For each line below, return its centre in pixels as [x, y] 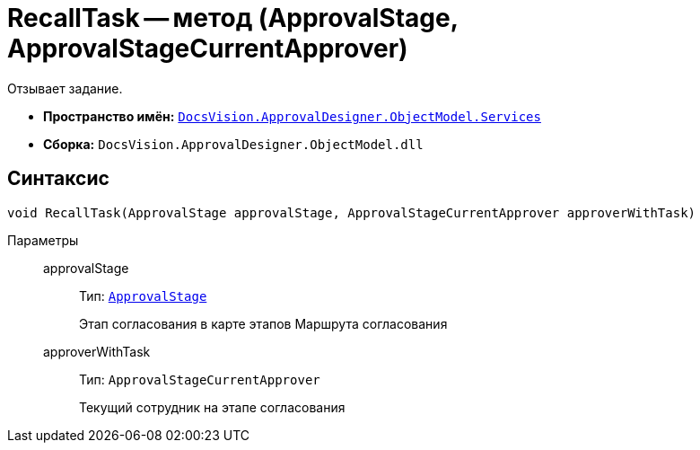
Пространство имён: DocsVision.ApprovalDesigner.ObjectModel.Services [292, 116]
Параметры [43, 240]
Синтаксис [58, 179]
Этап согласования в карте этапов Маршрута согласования [263, 323]
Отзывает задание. [65, 88]
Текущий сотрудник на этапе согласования [212, 407]
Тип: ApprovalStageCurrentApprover [200, 379]
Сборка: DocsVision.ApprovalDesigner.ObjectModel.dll [233, 144]
